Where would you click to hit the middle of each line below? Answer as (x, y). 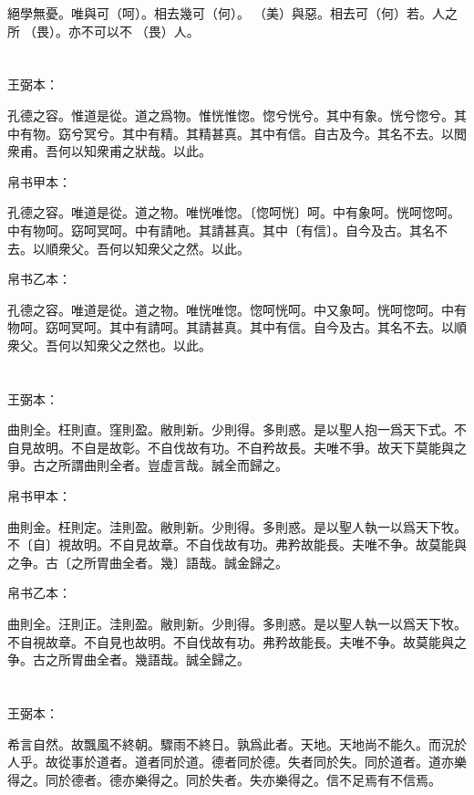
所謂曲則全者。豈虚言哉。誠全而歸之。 (173, 465)
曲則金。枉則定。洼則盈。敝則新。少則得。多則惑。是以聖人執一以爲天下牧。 (237, 526)
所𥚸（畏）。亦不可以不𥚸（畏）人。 (103, 31)
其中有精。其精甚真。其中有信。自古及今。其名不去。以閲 (294, 133)
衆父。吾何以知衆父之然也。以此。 (109, 345)
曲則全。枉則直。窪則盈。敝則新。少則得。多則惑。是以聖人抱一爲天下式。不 (237, 429)
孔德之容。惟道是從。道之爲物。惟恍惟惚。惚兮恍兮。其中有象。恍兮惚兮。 (231, 115)
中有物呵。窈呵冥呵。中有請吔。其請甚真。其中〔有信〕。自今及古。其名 (221, 230)
